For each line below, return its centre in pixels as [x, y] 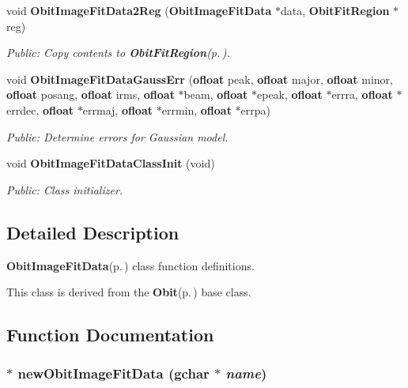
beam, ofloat [216, 94]
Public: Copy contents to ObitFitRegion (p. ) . [118, 53]
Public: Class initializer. [65, 189]
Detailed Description [93, 232]
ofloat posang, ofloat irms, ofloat [91, 94]
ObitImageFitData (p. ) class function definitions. [130, 265]
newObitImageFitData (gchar [113, 373]
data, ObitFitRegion [335, 10]
